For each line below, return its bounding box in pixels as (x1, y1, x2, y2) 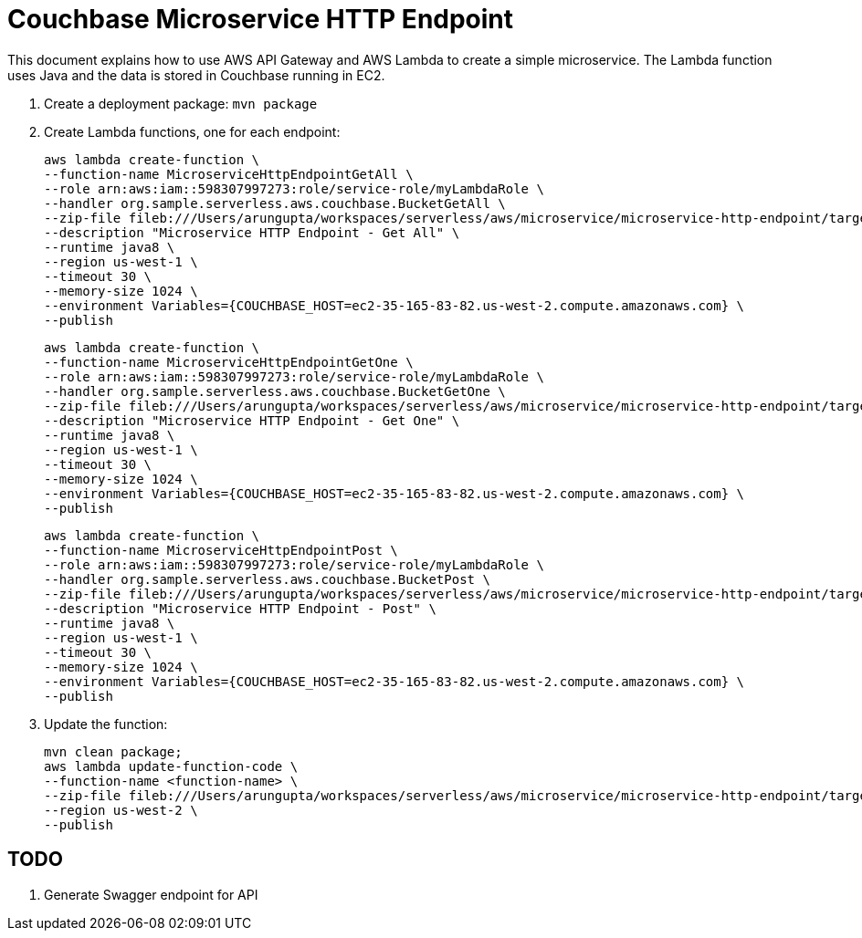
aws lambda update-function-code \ (44, 758, 299, 774)
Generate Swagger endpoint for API (44, 886, 258, 902)
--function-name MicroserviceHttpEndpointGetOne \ (44, 354, 414, 370)
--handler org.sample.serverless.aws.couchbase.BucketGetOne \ (44, 383, 506, 399)
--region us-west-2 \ (44, 802, 198, 818)
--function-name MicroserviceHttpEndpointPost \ (44, 542, 398, 558)
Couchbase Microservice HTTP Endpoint (7, 4, 514, 35)
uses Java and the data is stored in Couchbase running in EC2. (7, 67, 385, 83)
